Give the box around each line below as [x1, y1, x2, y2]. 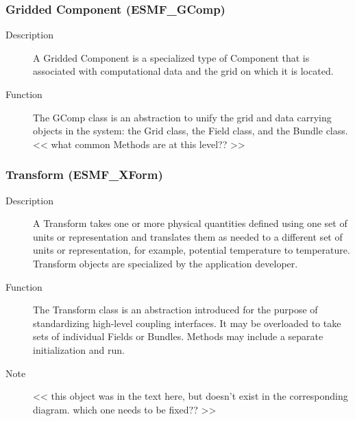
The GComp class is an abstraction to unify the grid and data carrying [33, 110, 332, 124]
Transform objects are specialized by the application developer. [33, 256, 298, 270]
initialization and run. [33, 342, 125, 357]
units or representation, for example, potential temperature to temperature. [33, 243, 350, 257]
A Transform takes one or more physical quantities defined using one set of [33, 216, 347, 230]
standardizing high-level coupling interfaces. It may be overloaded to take [33, 315, 341, 330]
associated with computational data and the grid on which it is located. [33, 64, 334, 78]
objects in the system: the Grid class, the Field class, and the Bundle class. [33, 123, 348, 138]
